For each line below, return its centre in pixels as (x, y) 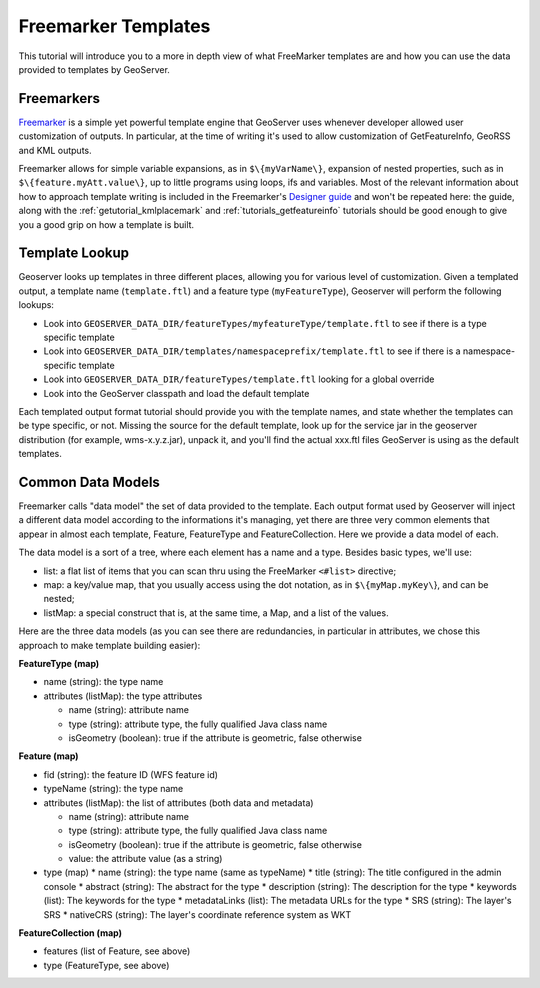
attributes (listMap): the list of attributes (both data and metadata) (178, 802)
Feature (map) (48, 756)
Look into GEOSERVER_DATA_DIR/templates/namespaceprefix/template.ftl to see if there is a (252, 351)
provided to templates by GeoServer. (94, 69)
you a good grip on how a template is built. (106, 224)
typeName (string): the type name (113, 789)
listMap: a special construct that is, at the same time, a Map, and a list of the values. (216, 612)
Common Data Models (89, 481)
